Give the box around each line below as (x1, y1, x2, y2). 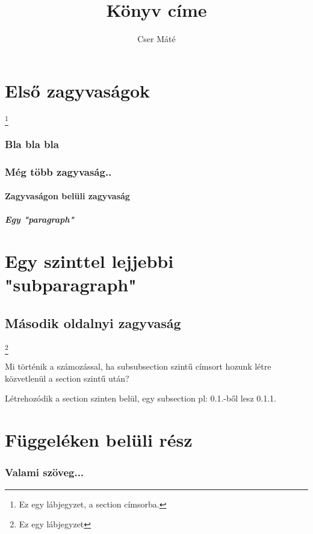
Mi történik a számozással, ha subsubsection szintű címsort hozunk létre (5, 360, 271, 373)
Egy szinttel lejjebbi (5, 249, 174, 273)
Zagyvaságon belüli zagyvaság (5, 190, 130, 202)
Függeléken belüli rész (5, 427, 193, 452)
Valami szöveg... (5, 465, 84, 480)
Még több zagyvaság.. (5, 164, 112, 179)
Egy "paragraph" (5, 213, 74, 226)
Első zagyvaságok (5, 78, 150, 102)
